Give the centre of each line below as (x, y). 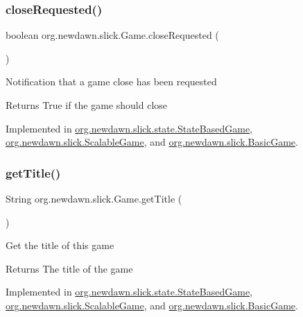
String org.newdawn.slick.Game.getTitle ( (94, 198)
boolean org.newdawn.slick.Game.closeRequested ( (112, 35)
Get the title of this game (60, 245)
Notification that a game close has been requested (111, 82)
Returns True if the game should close (87, 105)
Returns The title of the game (69, 268)
